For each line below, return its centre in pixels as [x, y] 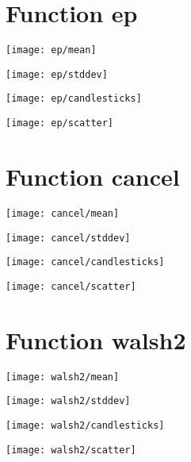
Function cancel [93, 176]
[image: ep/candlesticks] [74, 99]
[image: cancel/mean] [63, 213]
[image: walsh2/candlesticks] [85, 425]
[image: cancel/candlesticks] [85, 262]
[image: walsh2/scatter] [71, 450]
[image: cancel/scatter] [71, 286]
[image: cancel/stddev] [68, 238]
